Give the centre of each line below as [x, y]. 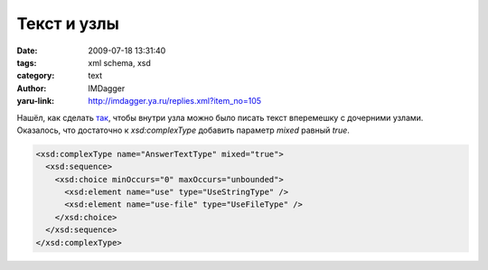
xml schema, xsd [119, 62]
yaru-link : [35, 101]
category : [36, 76]
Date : [27, 51]
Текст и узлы [68, 23]
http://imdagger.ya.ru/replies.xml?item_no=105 [175, 101]
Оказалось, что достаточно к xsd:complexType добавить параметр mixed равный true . [183, 130]
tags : [27, 62]
